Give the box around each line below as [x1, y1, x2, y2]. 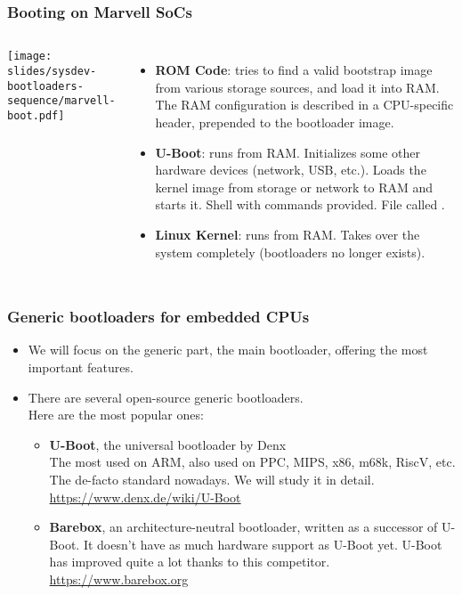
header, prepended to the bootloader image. [155, 113, 394, 131]
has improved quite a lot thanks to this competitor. [49, 552, 330, 571]
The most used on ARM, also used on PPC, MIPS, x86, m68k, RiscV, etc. [49, 452, 456, 471]
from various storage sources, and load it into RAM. [155, 77, 440, 96]
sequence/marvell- [7, 94, 116, 108]
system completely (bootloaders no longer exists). [155, 242, 426, 261]
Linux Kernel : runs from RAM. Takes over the [155, 224, 420, 243]
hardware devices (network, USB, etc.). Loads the [155, 160, 426, 179]
